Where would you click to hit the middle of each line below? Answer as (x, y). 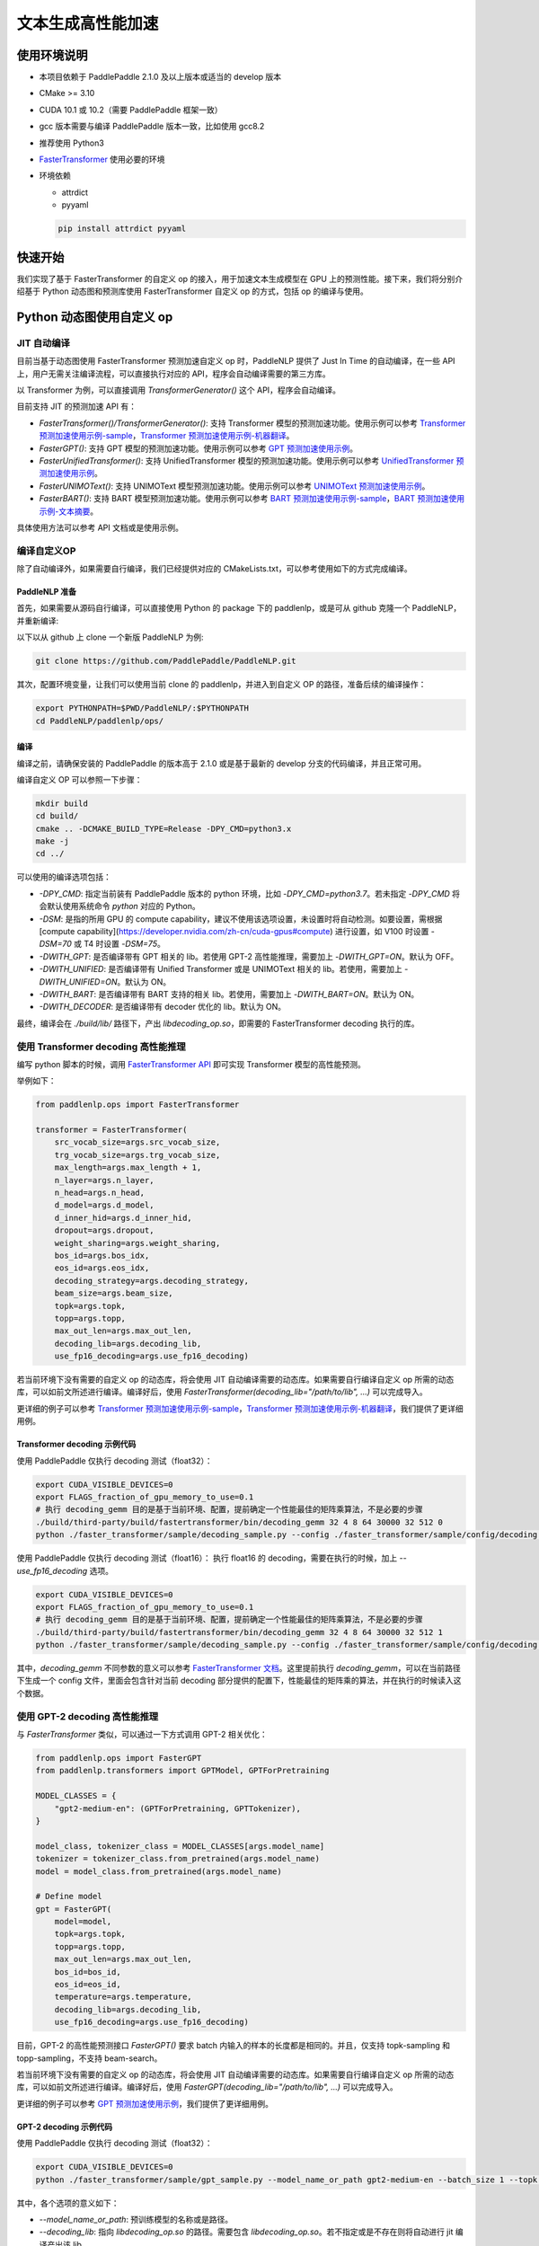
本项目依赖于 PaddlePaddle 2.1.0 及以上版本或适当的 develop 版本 (160, 77)
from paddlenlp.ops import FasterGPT (119, 1758)
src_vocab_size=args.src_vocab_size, (137, 1142)
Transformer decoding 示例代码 (76, 1444)
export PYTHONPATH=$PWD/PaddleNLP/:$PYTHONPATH (142, 708)
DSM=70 (55, 944)
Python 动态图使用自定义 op (95, 317)
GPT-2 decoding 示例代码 (65, 2127)
